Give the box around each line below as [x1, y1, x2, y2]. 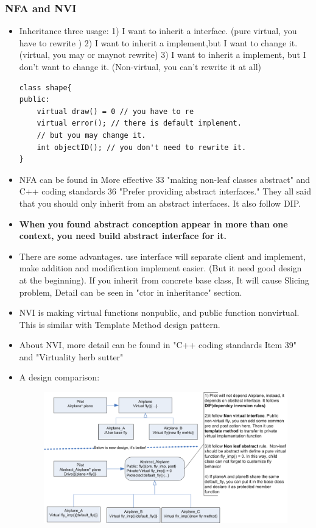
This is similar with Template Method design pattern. [19, 318, 220, 330]
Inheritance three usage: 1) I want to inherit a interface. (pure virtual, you [19, 24, 297, 37]
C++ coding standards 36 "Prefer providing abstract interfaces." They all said [19, 185, 311, 198]
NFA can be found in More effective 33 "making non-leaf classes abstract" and [19, 173, 311, 185]
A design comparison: [19, 371, 100, 384]
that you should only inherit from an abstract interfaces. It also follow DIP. [19, 196, 301, 209]
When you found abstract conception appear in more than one [19, 217, 288, 230]
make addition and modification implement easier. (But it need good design [19, 262, 302, 274]
